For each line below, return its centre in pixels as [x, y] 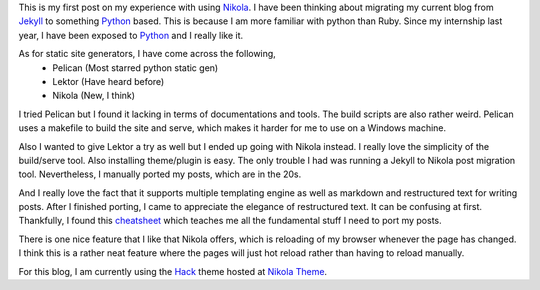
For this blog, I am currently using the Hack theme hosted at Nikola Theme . [173, 271]
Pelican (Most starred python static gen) [135, 67]
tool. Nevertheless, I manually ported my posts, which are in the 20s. [160, 174]
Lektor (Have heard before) [108, 81]
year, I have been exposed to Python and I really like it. [131, 35]
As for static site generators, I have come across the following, [147, 54]
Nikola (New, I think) [93, 96]
